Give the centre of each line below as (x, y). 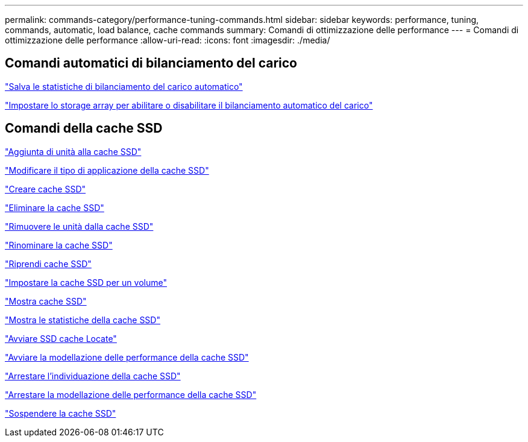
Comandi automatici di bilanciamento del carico (151, 63)
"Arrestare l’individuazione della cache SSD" (93, 376)
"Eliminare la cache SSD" (55, 207)
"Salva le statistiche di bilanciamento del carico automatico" (124, 86)
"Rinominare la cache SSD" (59, 245)
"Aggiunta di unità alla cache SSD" (73, 151)
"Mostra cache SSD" (46, 301)
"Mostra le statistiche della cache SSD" (83, 320)
